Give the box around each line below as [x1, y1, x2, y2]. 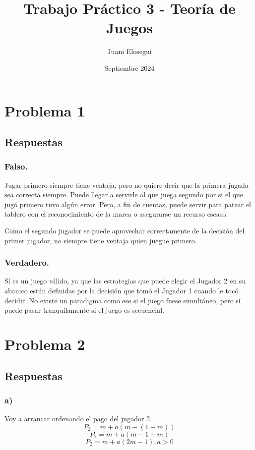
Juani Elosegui [107, 46, 152, 56]
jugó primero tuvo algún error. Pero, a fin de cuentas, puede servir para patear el [4, 199, 251, 209]
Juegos [106, 17, 153, 38]
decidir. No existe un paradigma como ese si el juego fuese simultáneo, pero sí [4, 295, 241, 305]
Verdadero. [4, 256, 50, 269]
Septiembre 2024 [104, 62, 155, 73]
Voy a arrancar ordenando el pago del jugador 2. [4, 413, 152, 424]
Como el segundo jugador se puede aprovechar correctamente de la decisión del [4, 225, 245, 236]
